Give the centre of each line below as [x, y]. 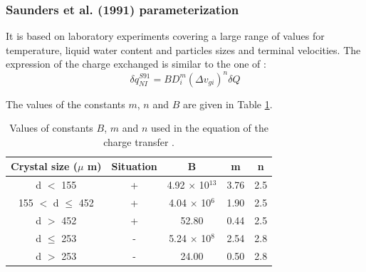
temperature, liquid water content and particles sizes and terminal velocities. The [183, 49]
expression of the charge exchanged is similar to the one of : [136, 64]
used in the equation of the [210, 128]
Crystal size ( [45, 166]
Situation [134, 166]
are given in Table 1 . [228, 104]
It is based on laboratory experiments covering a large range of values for [165, 36]
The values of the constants [66, 104]
